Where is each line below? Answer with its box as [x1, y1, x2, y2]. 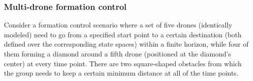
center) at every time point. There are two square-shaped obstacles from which [4, 58, 242, 68]
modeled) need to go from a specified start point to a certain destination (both [4, 29, 242, 39]
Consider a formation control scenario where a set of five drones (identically [4, 20, 232, 30]
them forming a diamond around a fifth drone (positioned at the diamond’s [4, 49, 231, 58]
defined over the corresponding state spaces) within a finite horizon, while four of [4, 39, 249, 49]
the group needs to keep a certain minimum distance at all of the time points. [4, 68, 239, 78]
